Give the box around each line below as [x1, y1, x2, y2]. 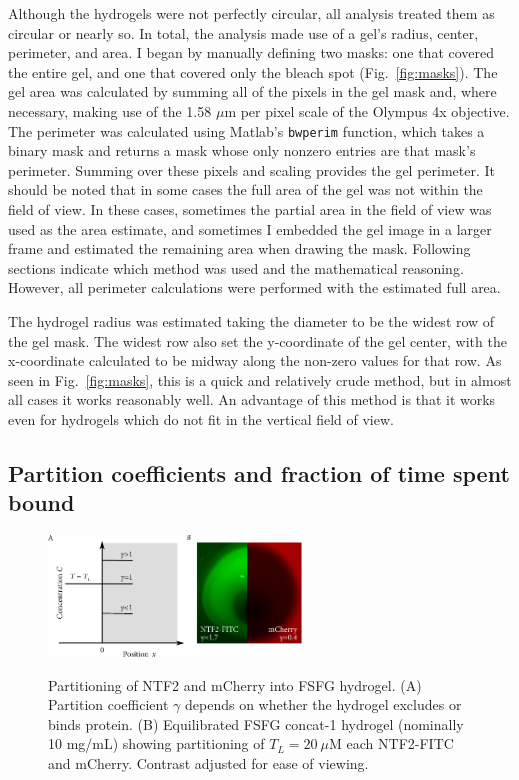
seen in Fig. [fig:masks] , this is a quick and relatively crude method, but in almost [8, 369, 512, 390]
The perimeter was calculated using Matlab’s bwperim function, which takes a [8, 120, 485, 141]
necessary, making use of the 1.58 [8, 100, 212, 121]
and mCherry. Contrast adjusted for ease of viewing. [48, 752, 369, 773]
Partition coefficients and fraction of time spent [8, 457, 510, 488]
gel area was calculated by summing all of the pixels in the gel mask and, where [8, 81, 497, 102]
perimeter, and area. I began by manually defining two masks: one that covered [8, 42, 495, 63]
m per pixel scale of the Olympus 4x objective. [224, 100, 510, 121]
